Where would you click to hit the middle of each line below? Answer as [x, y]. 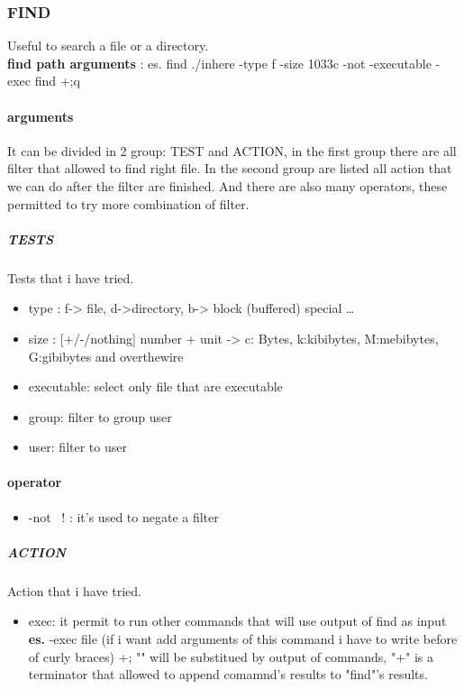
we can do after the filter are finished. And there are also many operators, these [227, 185]
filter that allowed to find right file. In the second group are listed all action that [230, 168]
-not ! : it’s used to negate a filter [123, 516]
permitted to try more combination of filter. [128, 203]
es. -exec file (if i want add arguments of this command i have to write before [243, 639]
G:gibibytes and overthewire [106, 356]
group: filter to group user [100, 416]
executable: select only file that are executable [155, 386]
